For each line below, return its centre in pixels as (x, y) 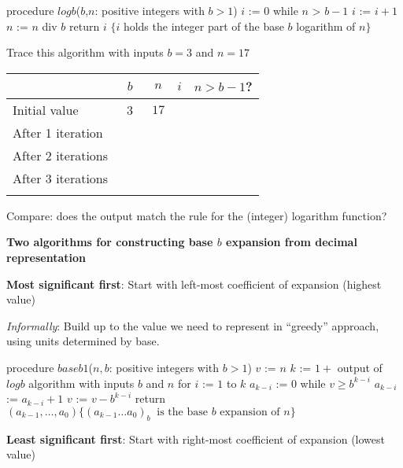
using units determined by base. (83, 341)
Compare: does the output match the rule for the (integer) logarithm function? (197, 215)
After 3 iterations (61, 178)
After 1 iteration (58, 132)
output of (360, 367)
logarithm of (326, 26)
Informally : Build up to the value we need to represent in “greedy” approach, (193, 325)
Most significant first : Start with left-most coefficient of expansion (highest (194, 284)
